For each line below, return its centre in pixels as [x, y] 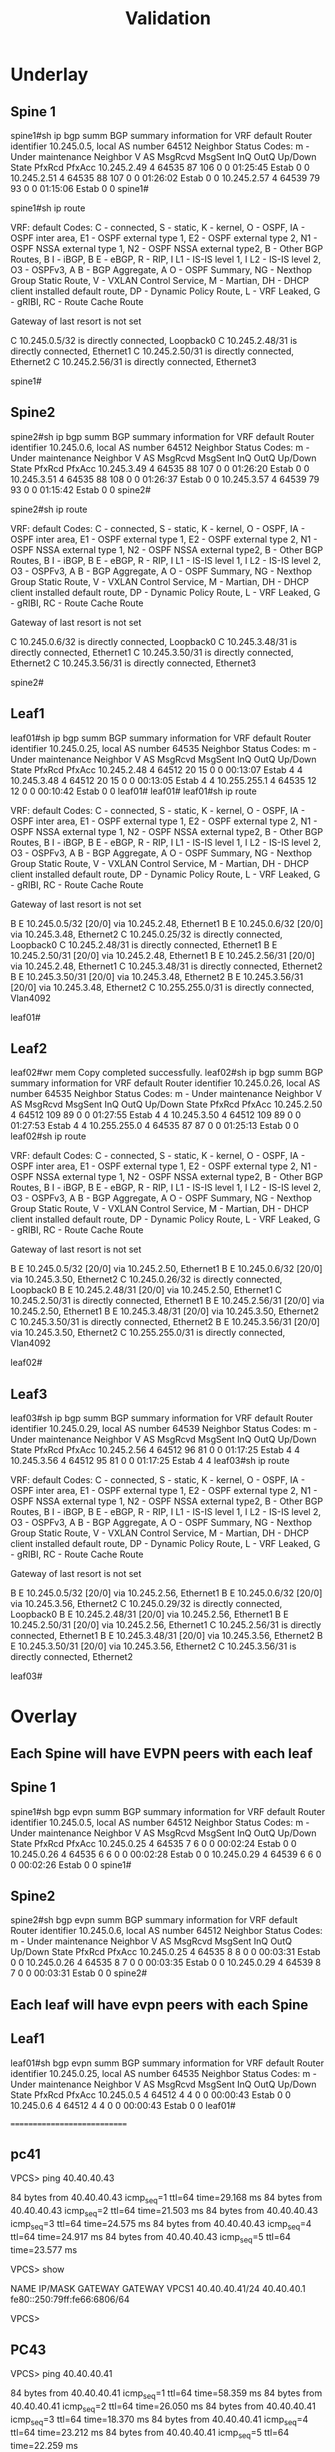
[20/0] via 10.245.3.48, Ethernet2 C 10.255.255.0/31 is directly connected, [162, 987]
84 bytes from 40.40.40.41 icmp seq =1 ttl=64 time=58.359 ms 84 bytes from [166, 2394]
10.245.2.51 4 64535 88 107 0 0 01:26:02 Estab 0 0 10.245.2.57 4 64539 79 [165, 178]
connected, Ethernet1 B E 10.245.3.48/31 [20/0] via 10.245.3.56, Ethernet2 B [166, 1636]
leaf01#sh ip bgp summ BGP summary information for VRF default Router [161, 738]
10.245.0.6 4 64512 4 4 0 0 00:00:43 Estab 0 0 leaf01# [123, 2105]
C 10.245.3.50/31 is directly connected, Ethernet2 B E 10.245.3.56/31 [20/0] [165, 1322]
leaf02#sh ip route [48, 1136]
